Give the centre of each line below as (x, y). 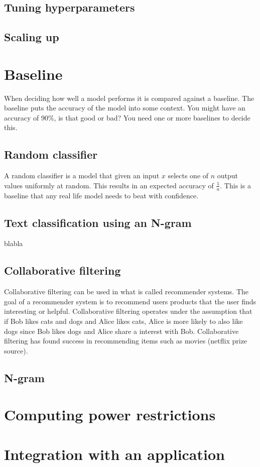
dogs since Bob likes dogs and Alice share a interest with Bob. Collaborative (121, 331)
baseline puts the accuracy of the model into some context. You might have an (125, 108)
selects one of (188, 176)
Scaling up (32, 37)
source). (16, 350)
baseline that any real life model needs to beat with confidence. (101, 195)
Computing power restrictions (110, 415)
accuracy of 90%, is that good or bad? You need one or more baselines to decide (127, 117)
